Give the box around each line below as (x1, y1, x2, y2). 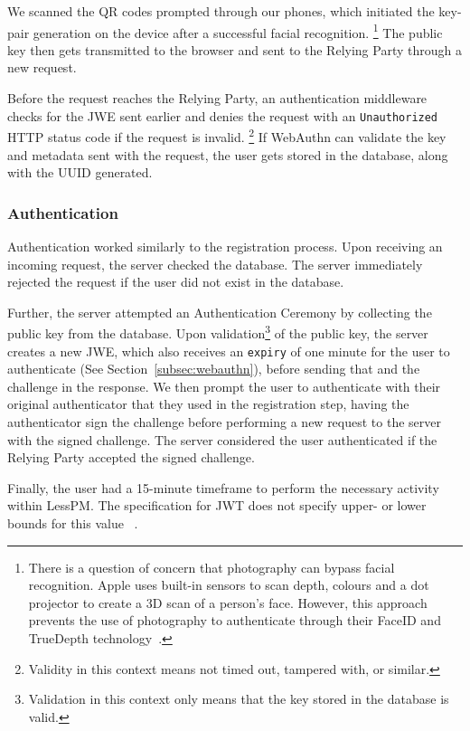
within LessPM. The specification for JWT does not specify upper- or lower (7, 496, 427, 515)
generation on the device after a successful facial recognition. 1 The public (33, 20, 443, 42)
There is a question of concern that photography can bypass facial (28, 557, 395, 576)
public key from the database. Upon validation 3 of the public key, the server (7, 321, 428, 342)
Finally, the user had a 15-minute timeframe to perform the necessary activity (7, 478, 439, 497)
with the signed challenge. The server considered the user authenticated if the (7, 430, 437, 449)
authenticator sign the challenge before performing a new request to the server (7, 413, 441, 431)
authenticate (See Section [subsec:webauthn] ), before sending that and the (7, 359, 420, 378)
